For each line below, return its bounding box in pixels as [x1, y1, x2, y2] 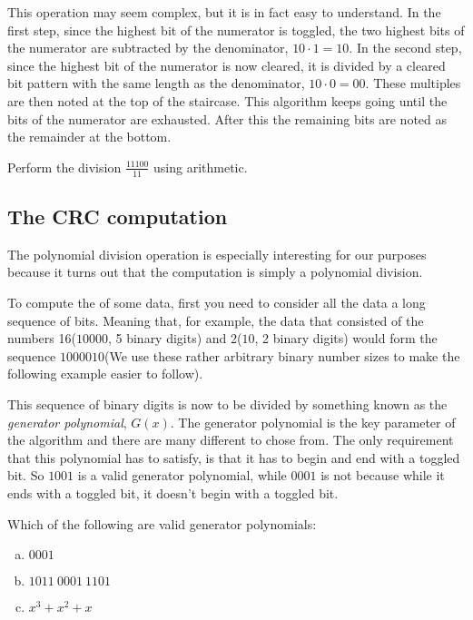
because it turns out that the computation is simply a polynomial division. [7, 262, 423, 281]
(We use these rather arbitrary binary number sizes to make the [104, 346, 460, 365]
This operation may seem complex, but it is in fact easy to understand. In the [7, 3, 441, 21]
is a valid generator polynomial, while [77, 466, 287, 485]
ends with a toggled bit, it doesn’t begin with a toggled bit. [7, 483, 339, 502]
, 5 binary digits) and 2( [107, 329, 242, 348]
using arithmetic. [153, 157, 248, 176]
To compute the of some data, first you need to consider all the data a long [7, 292, 426, 311]
